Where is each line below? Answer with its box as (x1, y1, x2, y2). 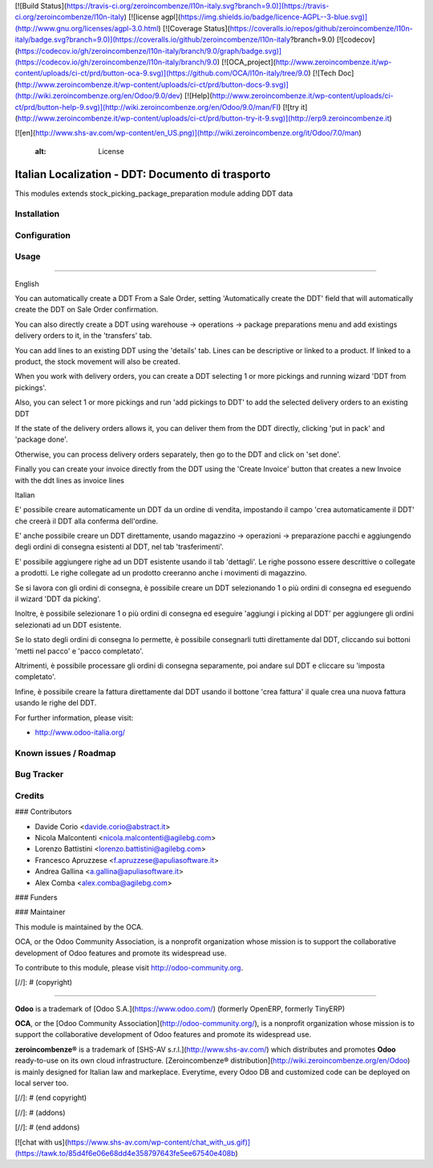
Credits (14, 790, 44, 801)
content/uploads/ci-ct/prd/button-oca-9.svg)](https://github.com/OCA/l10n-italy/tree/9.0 (14, 68, 309, 78)
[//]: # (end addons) (14, 1122, 80, 1132)
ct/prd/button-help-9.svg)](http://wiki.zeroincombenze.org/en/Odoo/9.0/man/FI (14, 102, 279, 112)
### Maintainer (14, 907, 66, 917)
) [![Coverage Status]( (157, 23, 230, 33)
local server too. (14, 1078, 69, 1088)
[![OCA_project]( (221, 57, 277, 67)
